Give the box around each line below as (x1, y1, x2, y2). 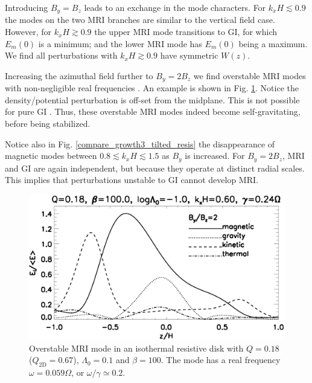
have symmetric (160, 49, 218, 62)
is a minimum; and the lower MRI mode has (38, 37, 202, 50)
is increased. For (185, 149, 245, 162)
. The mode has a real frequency (161, 353, 281, 366)
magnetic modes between (5, 149, 97, 162)
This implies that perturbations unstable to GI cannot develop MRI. (5, 173, 258, 186)
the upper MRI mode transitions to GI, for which (94, 25, 278, 38)
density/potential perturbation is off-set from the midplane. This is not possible (5, 93, 300, 106)
